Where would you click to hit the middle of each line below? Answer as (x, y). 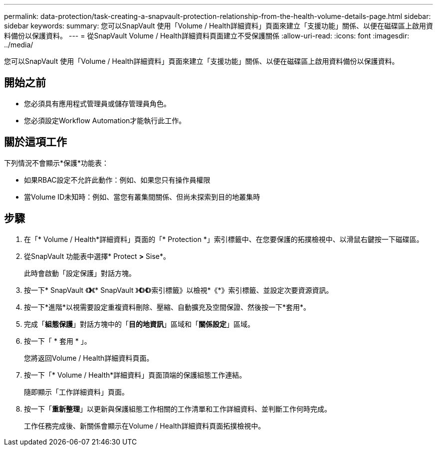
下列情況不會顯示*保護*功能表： (57, 163)
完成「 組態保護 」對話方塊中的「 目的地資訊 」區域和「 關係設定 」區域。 (139, 324)
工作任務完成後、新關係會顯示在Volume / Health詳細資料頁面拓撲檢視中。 (145, 426)
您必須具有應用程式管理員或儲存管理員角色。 (97, 103)
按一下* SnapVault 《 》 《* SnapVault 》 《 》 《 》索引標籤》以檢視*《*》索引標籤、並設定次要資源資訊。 (179, 290)
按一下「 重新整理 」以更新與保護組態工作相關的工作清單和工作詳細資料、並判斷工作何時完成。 (178, 409)
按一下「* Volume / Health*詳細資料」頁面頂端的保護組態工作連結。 (135, 375)
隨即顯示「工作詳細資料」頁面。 (76, 392)
